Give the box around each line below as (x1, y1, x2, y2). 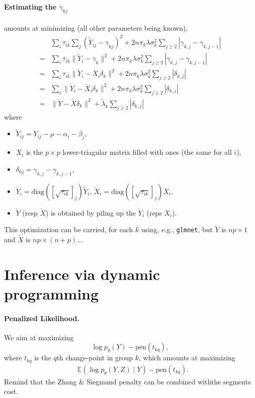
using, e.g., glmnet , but (141, 224, 213, 235)
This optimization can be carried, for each (4, 224, 133, 235)
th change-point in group (56, 352, 133, 363)
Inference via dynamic (4, 263, 160, 284)
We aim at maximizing (4, 332, 74, 342)
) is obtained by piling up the (46, 207, 136, 218)
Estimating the (4, 1, 57, 12)
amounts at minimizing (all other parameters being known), (4, 23, 188, 33)
